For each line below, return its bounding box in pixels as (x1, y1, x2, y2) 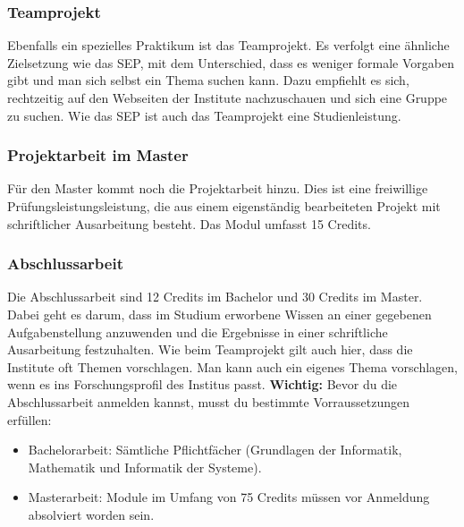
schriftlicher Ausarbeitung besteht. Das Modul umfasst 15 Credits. (7, 214, 371, 233)
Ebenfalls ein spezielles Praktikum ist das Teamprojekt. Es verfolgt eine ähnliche (7, 36, 450, 55)
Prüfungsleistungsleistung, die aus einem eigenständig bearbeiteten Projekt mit (7, 197, 441, 215)
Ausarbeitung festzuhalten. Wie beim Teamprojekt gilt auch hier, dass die (7, 340, 413, 359)
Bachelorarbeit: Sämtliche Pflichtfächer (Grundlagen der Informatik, (28, 440, 402, 459)
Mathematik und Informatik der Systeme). (28, 457, 262, 476)
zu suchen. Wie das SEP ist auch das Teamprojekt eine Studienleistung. (7, 106, 401, 124)
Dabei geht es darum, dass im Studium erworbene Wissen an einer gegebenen (7, 305, 432, 323)
